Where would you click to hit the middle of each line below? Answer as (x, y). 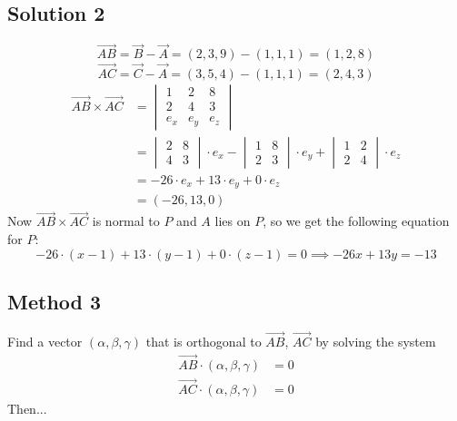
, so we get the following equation (356, 221)
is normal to (126, 221)
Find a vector (45, 342)
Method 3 (55, 302)
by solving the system (376, 342)
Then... (27, 409)
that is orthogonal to (204, 342)
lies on (233, 221)
